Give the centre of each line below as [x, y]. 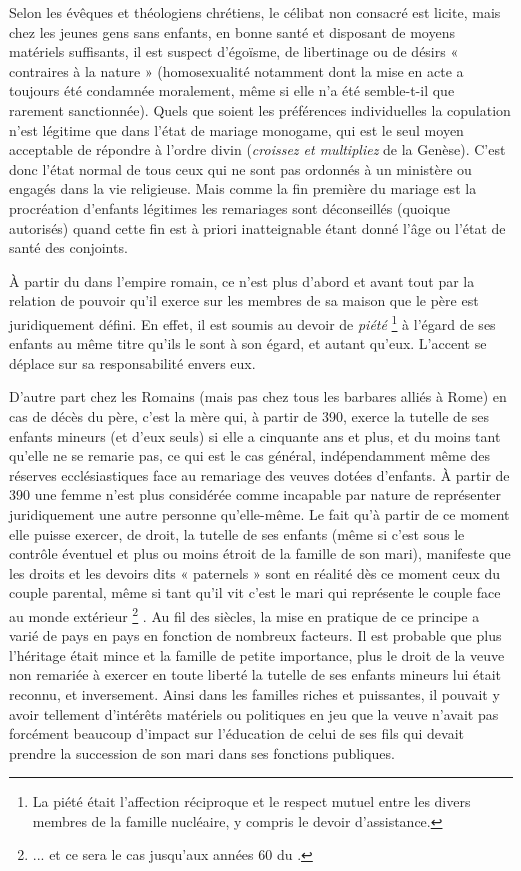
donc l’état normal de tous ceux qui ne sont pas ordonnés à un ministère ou [240, 168]
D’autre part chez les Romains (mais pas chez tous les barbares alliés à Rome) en [258, 396]
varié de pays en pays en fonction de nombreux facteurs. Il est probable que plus [255, 635]
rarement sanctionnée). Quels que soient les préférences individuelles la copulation [260, 109]
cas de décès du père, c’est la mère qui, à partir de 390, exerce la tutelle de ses [249, 415]
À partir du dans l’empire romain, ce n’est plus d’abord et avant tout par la [242, 280]
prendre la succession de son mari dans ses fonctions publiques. [202, 752]
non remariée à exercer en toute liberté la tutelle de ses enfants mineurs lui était [255, 674]
